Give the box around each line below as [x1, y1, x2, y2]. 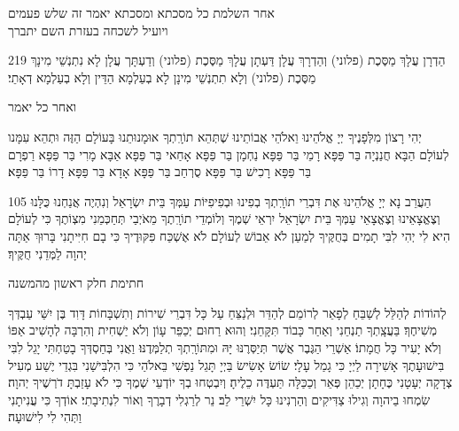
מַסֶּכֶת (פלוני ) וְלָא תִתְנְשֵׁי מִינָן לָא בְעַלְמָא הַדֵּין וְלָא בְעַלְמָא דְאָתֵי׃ [8, 67, 316, 86]
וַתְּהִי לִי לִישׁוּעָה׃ [8, 407, 82, 426]
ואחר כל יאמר [8, 97, 77, 116]
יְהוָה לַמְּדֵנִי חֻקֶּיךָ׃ [8, 243, 87, 262]
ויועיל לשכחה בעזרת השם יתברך [8, 20, 168, 39]
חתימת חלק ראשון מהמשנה [8, 273, 144, 292]
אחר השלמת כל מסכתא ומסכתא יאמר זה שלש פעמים [8, 4, 275, 21]
